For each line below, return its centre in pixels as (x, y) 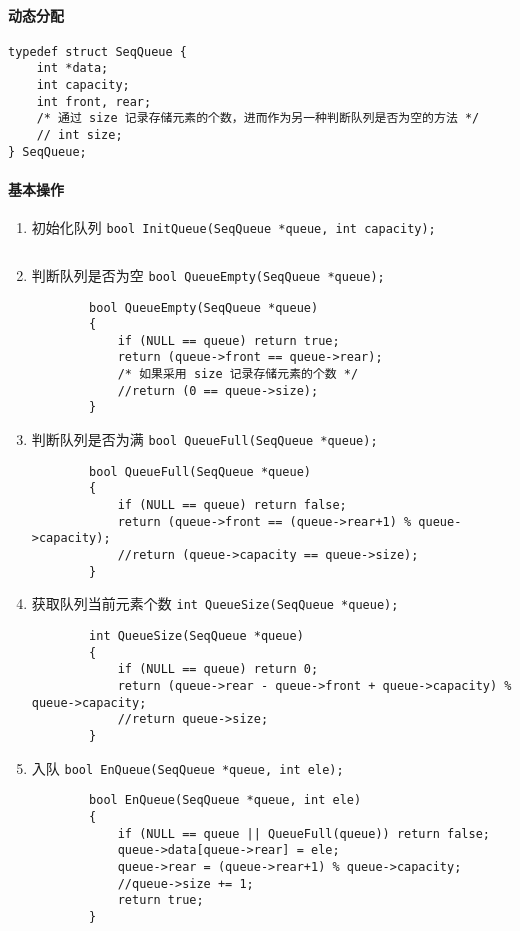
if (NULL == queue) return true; (228, 340)
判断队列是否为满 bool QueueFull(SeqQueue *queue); (204, 439)
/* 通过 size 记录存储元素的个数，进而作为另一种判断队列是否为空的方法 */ (258, 118)
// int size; (79, 135)
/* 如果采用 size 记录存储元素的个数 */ (238, 374)
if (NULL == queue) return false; (232, 505)
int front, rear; (94, 101)
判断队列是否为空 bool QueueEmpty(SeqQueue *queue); (208, 274)
